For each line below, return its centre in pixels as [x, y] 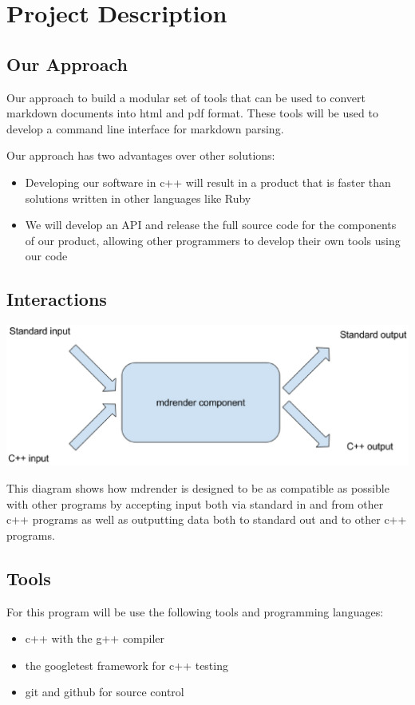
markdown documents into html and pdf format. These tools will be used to [192, 113]
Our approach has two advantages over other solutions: [141, 155]
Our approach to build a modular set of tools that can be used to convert [186, 97]
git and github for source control [105, 692]
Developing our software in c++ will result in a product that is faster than [208, 182]
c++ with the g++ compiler [95, 638]
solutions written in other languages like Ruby [138, 198]
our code [46, 256]
